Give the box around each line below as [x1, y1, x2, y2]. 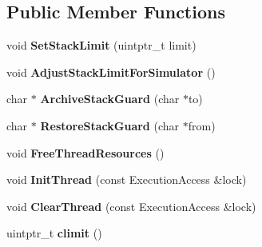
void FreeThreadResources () [6, 144, 165, 161]
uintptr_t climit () [6, 225, 102, 241]
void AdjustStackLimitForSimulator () [6, 63, 216, 80]
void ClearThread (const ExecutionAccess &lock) [6, 197, 256, 214]
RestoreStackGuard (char [40, 117, 180, 133]
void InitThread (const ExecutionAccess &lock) [6, 171, 247, 188]
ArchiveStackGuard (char [40, 90, 180, 107]
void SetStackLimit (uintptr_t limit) [6, 37, 196, 54]
